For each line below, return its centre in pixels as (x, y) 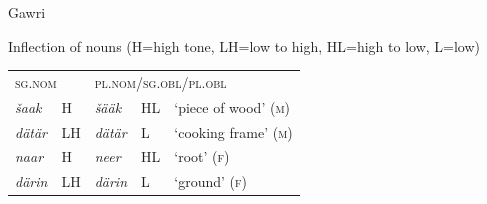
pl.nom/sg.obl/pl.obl (160, 81)
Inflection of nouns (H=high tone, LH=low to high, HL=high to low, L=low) (244, 45)
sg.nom (36, 81)
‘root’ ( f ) (202, 156)
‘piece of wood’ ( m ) (232, 106)
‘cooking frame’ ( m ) (233, 131)
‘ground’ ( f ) (210, 181)
